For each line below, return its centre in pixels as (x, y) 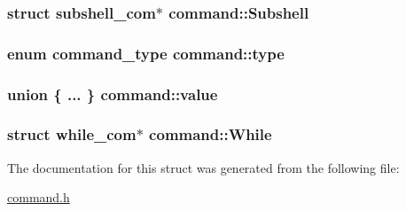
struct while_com (72, 134)
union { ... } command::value (113, 94)
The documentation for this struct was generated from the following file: (203, 167)
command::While (211, 134)
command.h (39, 197)
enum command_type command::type (146, 53)
